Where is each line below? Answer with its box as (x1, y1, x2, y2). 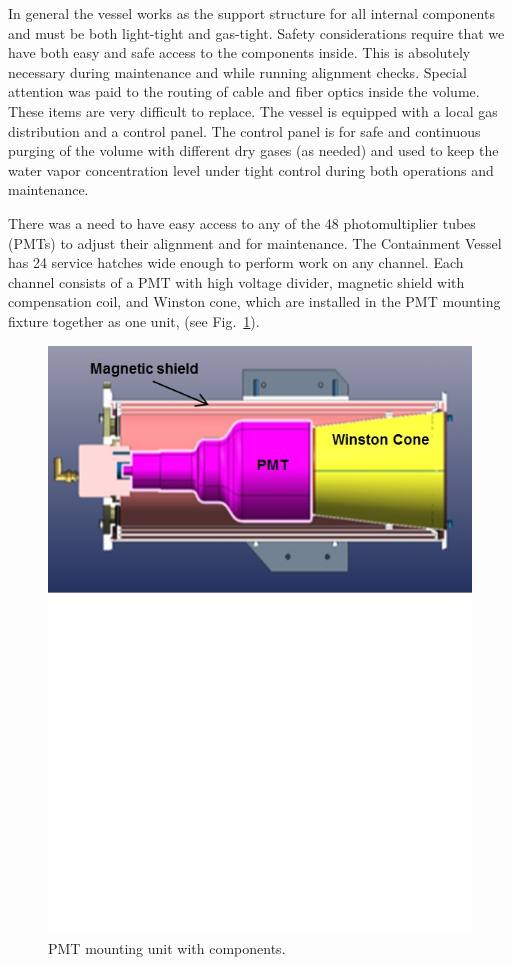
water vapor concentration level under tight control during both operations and (8, 159, 494, 180)
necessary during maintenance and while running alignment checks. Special (8, 61, 467, 82)
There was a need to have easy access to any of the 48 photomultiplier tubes (8, 212, 476, 233)
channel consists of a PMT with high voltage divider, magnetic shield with (8, 271, 465, 292)
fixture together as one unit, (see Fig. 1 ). (8, 310, 260, 331)
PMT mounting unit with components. (48, 937, 286, 958)
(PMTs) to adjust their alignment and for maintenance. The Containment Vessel (8, 232, 502, 253)
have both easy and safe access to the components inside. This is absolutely (8, 42, 471, 63)
